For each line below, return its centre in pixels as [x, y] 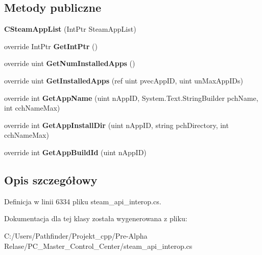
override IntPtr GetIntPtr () [51, 46]
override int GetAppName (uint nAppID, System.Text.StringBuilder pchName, [131, 98]
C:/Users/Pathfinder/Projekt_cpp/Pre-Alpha [76, 235]
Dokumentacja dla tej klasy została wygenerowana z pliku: [96, 218]
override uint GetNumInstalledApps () [70, 63]
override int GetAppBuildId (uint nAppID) [75, 152]
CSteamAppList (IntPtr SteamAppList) [70, 29]
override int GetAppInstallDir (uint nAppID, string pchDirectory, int [116, 125]
